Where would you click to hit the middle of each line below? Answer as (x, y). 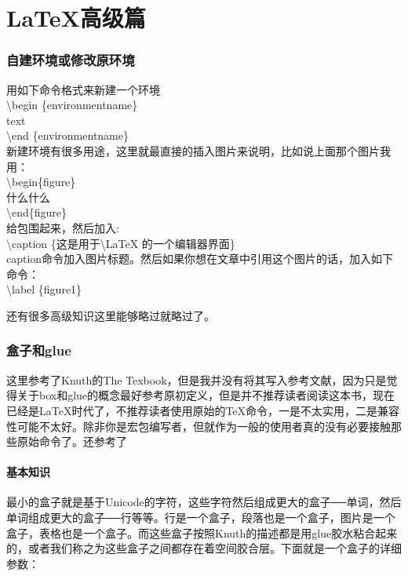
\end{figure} (37, 212)
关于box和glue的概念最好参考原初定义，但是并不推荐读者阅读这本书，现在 (206, 395)
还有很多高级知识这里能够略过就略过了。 (111, 315)
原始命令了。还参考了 (72, 441)
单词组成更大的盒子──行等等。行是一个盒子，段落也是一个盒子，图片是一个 (201, 518)
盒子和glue (39, 350)
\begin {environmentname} (72, 105)
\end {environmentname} (67, 135)
